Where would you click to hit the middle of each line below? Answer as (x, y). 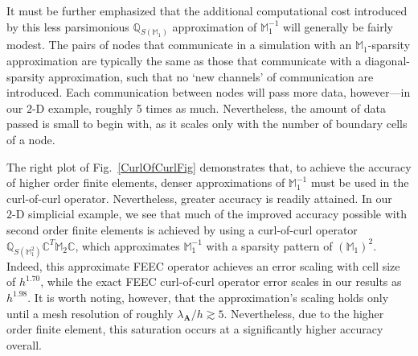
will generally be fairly (338, 26)
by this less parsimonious (68, 26)
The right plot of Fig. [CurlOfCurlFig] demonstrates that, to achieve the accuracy (209, 166)
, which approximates (127, 245)
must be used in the (360, 182)
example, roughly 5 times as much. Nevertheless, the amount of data (217, 108)
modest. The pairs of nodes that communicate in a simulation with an (179, 45)
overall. (24, 344)
